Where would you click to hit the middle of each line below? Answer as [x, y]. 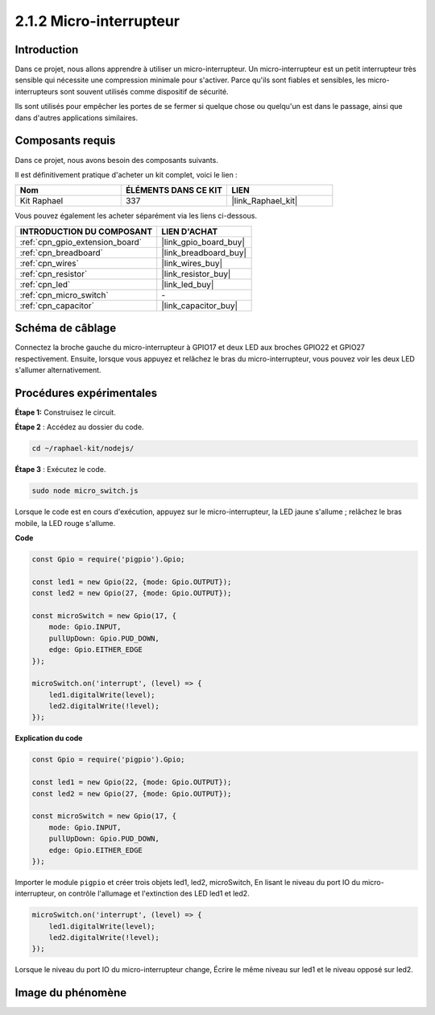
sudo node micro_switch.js [85, 491]
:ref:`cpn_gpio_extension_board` [81, 242]
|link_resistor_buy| [196, 274]
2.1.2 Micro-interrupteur [97, 21]
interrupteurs [37, 91]
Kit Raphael [41, 201]
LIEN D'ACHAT [190, 232]
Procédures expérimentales [86, 393]
